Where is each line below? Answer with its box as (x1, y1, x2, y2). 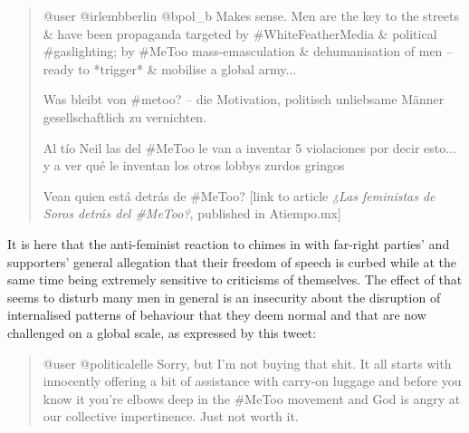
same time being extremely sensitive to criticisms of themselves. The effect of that (7, 270, 463, 289)
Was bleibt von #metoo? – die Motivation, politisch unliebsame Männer (43, 90, 445, 109)
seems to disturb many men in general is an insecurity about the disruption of (7, 287, 441, 306)
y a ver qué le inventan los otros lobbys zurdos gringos (43, 156, 345, 175)
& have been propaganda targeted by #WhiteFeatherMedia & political (43, 24, 437, 43)
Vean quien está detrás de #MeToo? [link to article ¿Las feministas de (43, 186, 435, 205)
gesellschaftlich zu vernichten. (43, 107, 207, 126)
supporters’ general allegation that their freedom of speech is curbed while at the (7, 252, 456, 271)
